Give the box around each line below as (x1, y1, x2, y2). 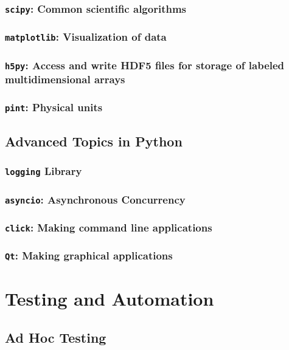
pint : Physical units (5, 100, 103, 115)
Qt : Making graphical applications (5, 248, 173, 263)
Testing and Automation (5, 286, 214, 311)
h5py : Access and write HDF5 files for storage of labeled (5, 57, 285, 72)
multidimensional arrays (5, 72, 125, 87)
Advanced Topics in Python (5, 131, 183, 150)
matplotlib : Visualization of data (5, 29, 167, 44)
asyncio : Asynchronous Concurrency (5, 191, 186, 207)
